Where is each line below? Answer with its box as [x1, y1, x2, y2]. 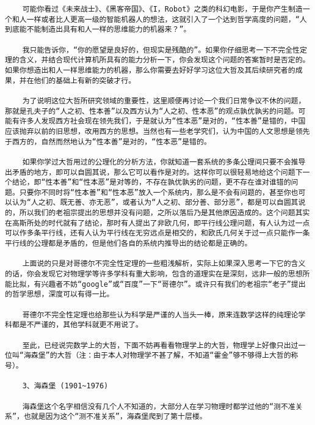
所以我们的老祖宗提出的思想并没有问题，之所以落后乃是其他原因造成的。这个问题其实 [19, 209, 310, 218]
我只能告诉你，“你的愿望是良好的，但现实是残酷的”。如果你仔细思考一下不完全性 [22, 45, 300, 54]
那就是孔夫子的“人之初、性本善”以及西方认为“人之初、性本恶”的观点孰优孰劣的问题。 [5, 106, 299, 116]
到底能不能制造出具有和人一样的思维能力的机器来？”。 [5, 25, 191, 34]
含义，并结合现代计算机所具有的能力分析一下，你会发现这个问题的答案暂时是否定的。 [19, 56, 310, 65]
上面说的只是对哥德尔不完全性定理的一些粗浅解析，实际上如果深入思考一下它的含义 [22, 259, 306, 268]
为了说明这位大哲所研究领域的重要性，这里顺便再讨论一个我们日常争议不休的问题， [22, 96, 306, 105]
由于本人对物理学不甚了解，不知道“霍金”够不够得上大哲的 [93, 351, 291, 360]
